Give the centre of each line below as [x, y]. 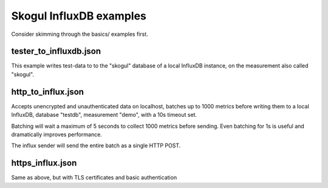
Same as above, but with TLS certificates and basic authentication [94, 178]
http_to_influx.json [48, 92]
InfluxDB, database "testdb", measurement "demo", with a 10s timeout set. [104, 115]
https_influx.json [44, 163]
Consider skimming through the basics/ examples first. [80, 34]
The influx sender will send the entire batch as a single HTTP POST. [96, 145]
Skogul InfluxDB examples [79, 16]
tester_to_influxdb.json [56, 51]
